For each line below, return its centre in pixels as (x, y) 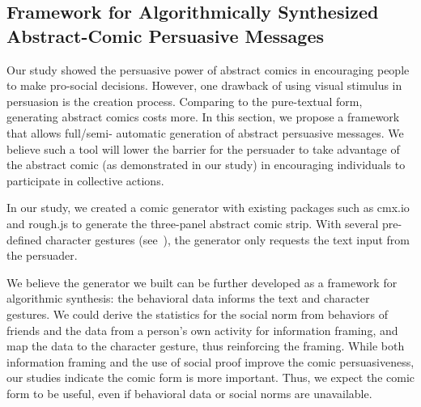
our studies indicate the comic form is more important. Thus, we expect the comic (211, 377)
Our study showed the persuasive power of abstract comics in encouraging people (208, 69)
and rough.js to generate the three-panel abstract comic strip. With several (193, 223)
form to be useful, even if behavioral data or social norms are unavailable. (189, 393)
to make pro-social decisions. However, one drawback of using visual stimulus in (204, 85)
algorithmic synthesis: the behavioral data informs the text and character (188, 298)
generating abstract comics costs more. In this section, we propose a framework (203, 117)
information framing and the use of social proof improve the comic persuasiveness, (210, 361)
